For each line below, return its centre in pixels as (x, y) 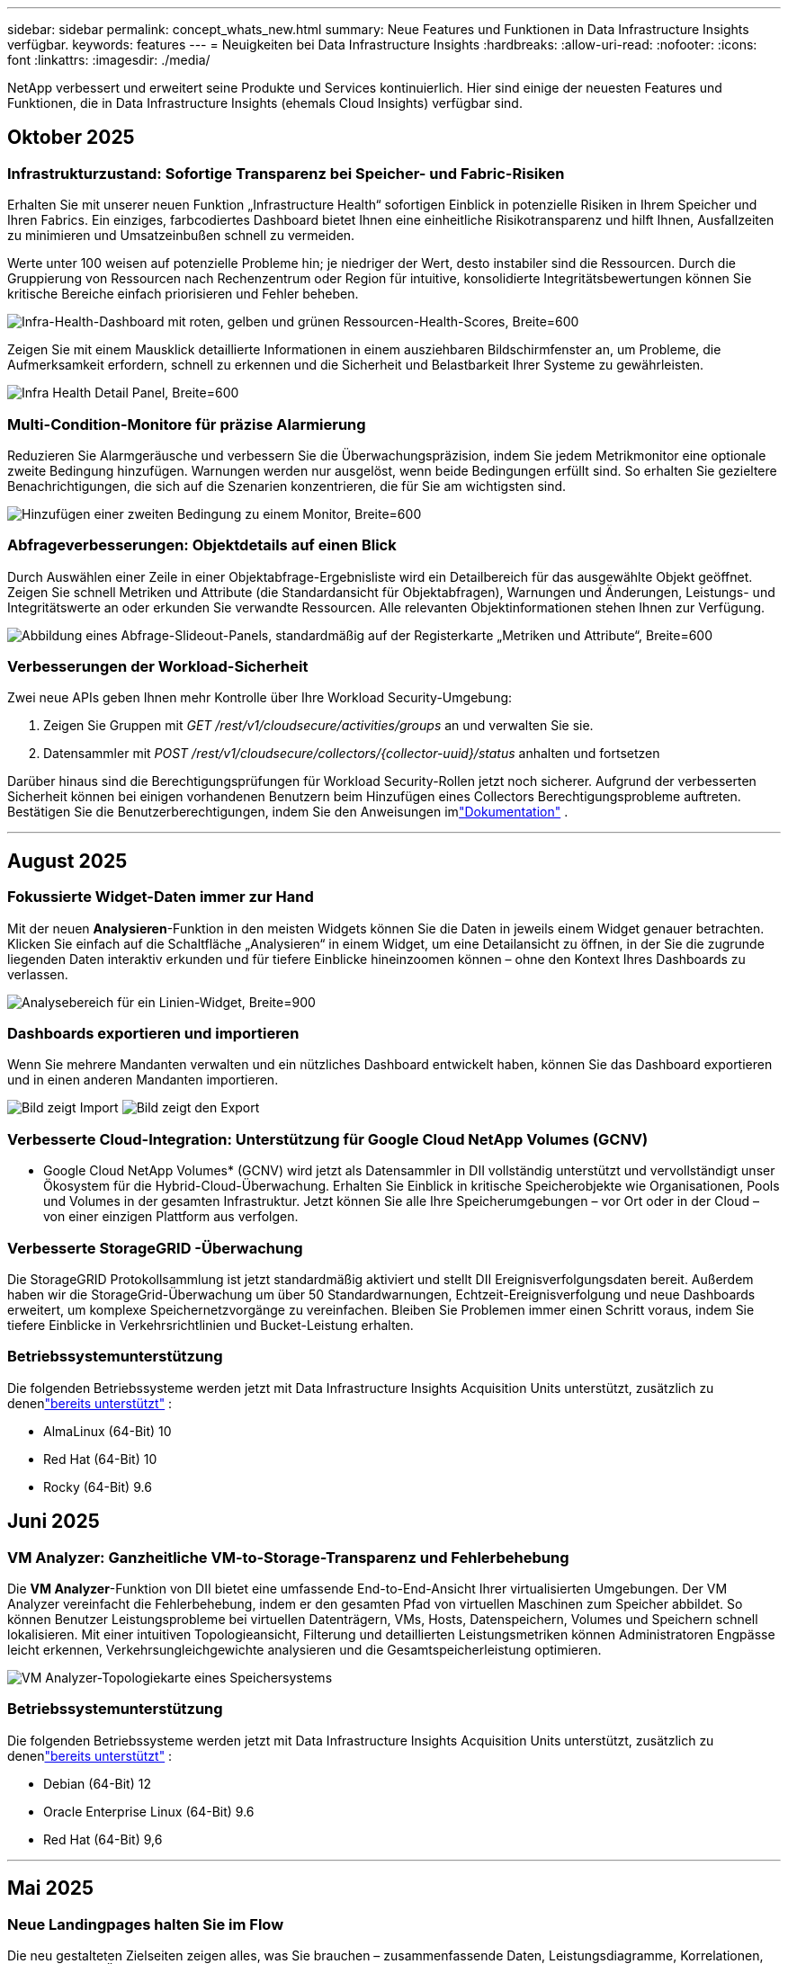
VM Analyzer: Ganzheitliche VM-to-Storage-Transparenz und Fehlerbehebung (288, 1557)
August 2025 (67, 861)
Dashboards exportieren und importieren (153, 1034)
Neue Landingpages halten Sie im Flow (146, 1924)
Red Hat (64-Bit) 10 (100, 1459)
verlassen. (38, 974)
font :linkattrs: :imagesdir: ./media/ (109, 60)
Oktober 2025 (71, 138)
